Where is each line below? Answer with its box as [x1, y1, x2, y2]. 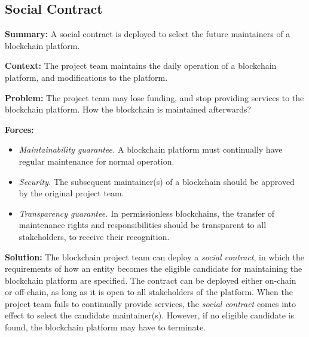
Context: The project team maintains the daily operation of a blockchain [5, 59, 277, 72]
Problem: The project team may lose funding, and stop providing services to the [5, 91, 304, 104]
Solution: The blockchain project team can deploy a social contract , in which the [5, 250, 304, 263]
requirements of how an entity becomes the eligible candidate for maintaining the [5, 262, 302, 275]
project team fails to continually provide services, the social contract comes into [5, 297, 296, 309]
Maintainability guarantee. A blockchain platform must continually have [19, 143, 283, 156]
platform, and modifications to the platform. [5, 71, 168, 83]
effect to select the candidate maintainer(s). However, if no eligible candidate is [5, 309, 295, 321]
